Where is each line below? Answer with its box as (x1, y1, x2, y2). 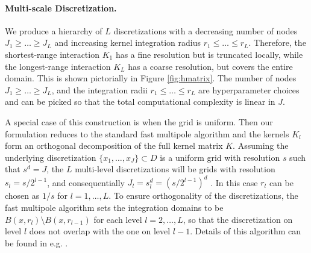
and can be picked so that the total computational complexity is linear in (5, 95, 275, 108)
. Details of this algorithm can (190, 225, 301, 237)
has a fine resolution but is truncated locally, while (115, 48, 303, 60)
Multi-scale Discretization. (5, 1, 117, 14)
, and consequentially (47, 176, 125, 189)
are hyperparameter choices (198, 83, 300, 96)
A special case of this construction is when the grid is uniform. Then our (5, 115, 273, 128)
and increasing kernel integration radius (54, 36, 201, 49)
